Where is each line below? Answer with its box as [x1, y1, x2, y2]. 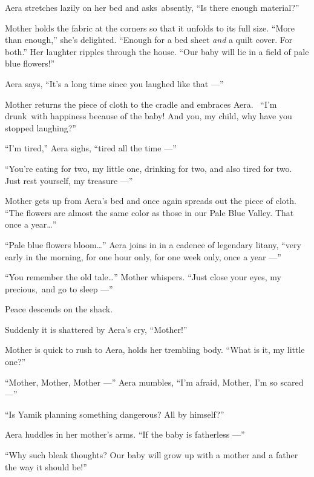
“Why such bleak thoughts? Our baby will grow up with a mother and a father [5, 449, 298, 461]
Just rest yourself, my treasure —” [5, 174, 133, 186]
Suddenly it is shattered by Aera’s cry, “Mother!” [5, 323, 188, 335]
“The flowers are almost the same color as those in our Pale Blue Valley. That [5, 206, 294, 219]
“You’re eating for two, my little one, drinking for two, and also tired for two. [5, 162, 292, 174]
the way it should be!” [5, 460, 87, 473]
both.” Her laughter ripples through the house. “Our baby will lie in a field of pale [5, 45, 309, 58]
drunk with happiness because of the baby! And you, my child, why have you [5, 110, 292, 122]
